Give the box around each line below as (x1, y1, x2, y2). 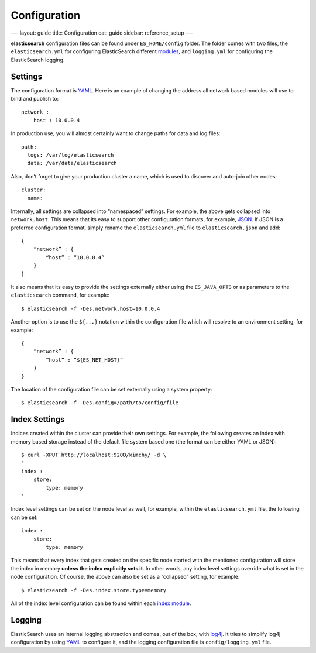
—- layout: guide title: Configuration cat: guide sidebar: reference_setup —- (11, 29, 193, 36)
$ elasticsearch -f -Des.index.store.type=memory (21, 587, 167, 593)
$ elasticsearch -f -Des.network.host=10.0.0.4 (21, 305, 160, 312)
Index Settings (11, 414, 65, 424)
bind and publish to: (11, 95, 59, 102)
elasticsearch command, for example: (11, 291, 110, 298)
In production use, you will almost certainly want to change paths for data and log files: (11, 130, 221, 137)
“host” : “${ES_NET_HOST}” (46, 356, 123, 363)
